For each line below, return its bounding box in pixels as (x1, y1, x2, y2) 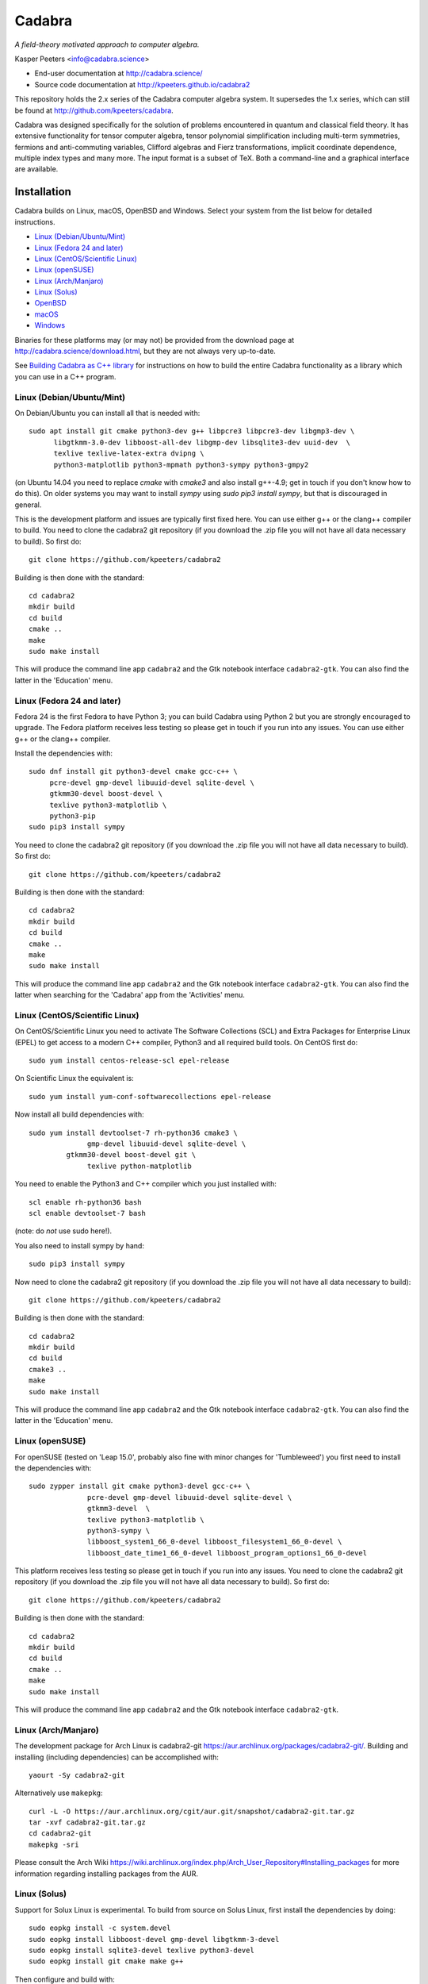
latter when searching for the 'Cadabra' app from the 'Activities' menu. (14, 990, 246, 1000)
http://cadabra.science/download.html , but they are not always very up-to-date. (14, 346, 277, 356)
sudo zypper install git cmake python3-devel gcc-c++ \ (29, 1482, 250, 1491)
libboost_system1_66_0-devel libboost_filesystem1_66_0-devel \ (87, 1537, 342, 1547)
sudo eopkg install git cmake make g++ (29, 1957, 184, 1966)
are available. (14, 164, 59, 174)
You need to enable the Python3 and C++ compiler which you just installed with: (14, 1179, 277, 1189)
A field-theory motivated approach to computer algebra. (14, 40, 200, 49)
